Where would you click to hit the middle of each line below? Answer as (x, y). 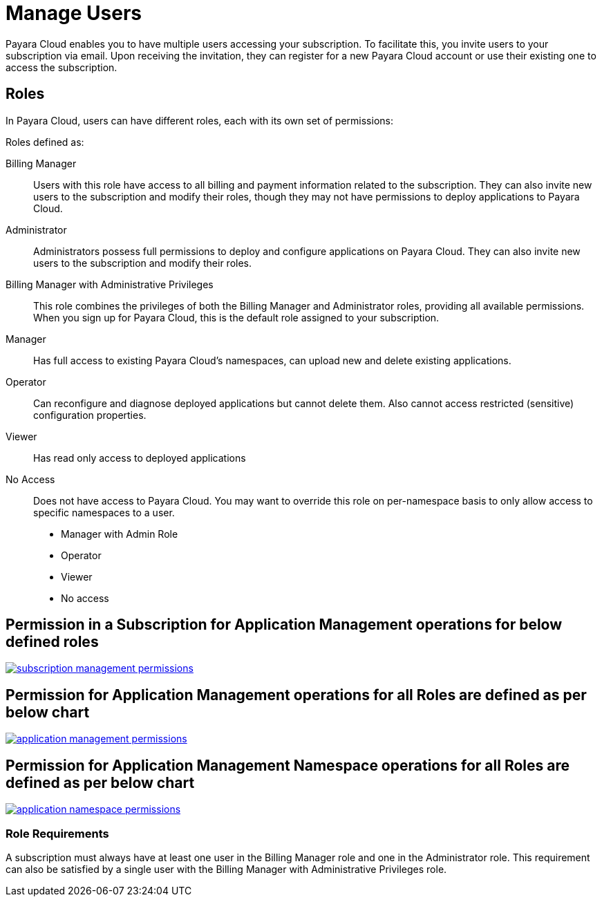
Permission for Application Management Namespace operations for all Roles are (288, 765)
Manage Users (74, 13)
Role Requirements (57, 833)
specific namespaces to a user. (104, 512)
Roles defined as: (45, 142)
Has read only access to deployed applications (140, 458)
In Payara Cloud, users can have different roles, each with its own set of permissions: (199, 120)
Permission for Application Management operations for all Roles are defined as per (296, 695)
